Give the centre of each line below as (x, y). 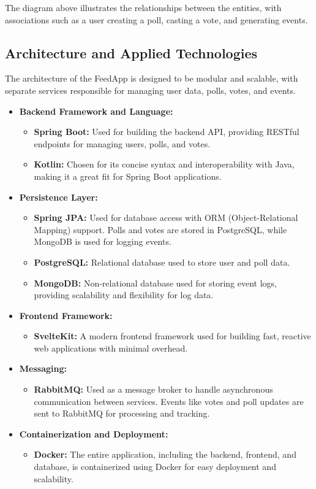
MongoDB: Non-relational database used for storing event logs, (155, 283)
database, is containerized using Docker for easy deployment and (155, 467)
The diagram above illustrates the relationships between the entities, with (143, 7)
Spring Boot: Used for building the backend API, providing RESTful (167, 132)
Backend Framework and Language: (96, 111)
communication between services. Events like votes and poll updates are (169, 401)
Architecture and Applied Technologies (131, 52)
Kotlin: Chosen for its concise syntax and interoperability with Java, (164, 164)
